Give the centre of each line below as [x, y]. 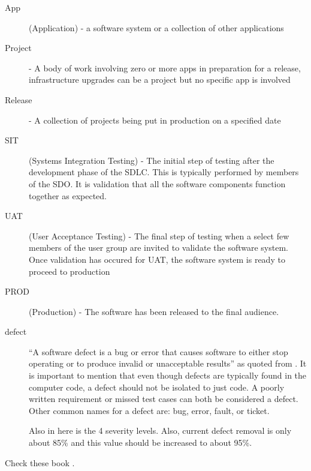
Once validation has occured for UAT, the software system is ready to [157, 259]
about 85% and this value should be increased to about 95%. [141, 442]
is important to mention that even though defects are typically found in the [168, 375]
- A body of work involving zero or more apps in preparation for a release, [165, 67]
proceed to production [70, 271]
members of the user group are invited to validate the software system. [158, 247]
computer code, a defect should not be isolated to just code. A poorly [157, 387]
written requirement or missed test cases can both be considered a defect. [164, 399]
